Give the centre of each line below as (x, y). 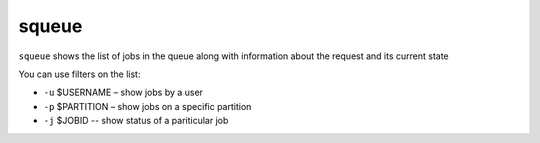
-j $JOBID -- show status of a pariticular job (136, 121)
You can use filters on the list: (79, 74)
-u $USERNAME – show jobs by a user (123, 92)
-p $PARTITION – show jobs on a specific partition (147, 106)
